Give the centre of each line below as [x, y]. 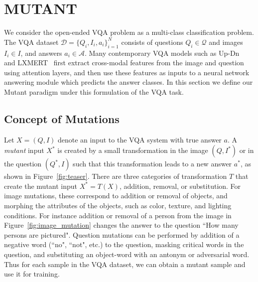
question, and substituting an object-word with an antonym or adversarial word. [127, 254]
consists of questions [152, 42]
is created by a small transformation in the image [133, 150]
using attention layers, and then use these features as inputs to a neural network [127, 72]
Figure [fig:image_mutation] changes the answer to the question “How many [121, 225]
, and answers [41, 53]
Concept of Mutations [62, 118]
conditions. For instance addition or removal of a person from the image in [118, 215]
